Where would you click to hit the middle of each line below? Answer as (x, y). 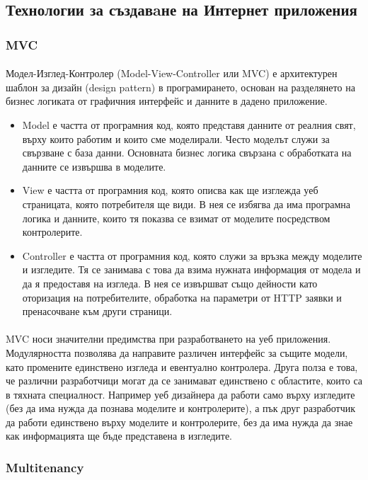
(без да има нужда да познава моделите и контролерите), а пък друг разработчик (180, 408)
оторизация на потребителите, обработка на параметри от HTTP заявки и (182, 297)
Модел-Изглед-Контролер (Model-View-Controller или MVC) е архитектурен (172, 73)
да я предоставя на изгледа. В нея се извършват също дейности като (170, 283)
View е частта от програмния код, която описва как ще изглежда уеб (170, 190)
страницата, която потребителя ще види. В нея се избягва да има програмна (186, 204)
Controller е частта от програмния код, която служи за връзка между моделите (192, 255)
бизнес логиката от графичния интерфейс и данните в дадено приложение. (167, 101)
